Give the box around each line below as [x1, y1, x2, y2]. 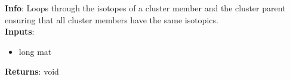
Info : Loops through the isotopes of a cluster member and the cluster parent [5, 2, 286, 14]
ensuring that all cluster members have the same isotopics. [5, 13, 218, 26]
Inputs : [5, 25, 35, 38]
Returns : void [5, 65, 59, 78]
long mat [18, 45, 52, 57]
